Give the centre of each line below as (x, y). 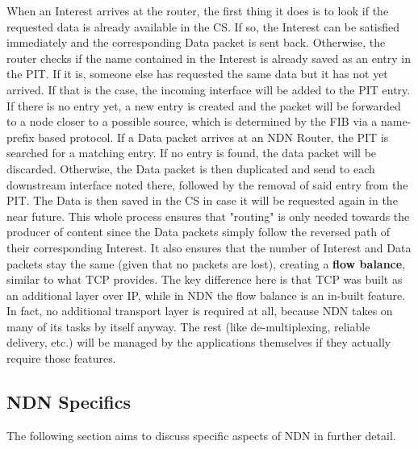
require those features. (61, 358)
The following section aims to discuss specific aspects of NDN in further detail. (201, 435)
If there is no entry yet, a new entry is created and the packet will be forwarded (204, 105)
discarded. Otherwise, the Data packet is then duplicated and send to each (191, 168)
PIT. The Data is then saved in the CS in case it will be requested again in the (202, 200)
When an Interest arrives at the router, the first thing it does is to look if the (198, 10)
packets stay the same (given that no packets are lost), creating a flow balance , (206, 263)
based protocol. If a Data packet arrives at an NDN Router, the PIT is (213, 137)
